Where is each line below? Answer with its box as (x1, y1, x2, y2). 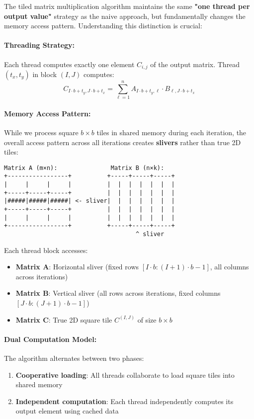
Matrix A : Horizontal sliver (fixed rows (15, 261, 139, 272)
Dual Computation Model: (4, 334, 97, 344)
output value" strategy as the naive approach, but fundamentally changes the (4, 10, 246, 21)
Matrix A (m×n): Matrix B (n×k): (4, 164, 165, 171)
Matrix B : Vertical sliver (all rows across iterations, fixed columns (15, 288, 221, 298)
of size (137, 314, 157, 325)
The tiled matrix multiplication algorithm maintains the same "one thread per (4, 1, 250, 11)
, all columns (210, 261, 249, 272)
